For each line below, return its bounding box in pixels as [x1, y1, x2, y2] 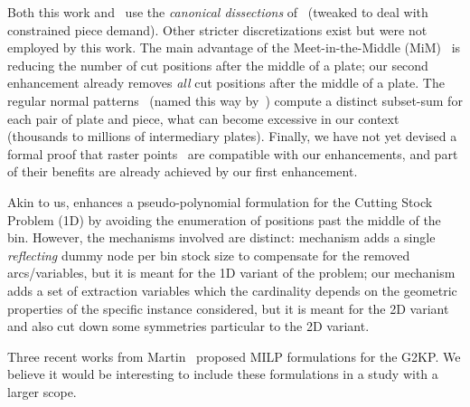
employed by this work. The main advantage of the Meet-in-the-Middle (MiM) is [7, 38, 461, 57]
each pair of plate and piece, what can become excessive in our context [7, 109, 399, 128]
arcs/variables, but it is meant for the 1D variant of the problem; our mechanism [7, 263, 456, 282]
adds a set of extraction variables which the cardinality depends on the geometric [7, 280, 457, 299]
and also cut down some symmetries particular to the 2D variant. [7, 317, 370, 336]
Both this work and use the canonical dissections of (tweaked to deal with [7, 3, 428, 21]
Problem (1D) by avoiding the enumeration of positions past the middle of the [7, 210, 441, 229]
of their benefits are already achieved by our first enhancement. [7, 162, 358, 181]
